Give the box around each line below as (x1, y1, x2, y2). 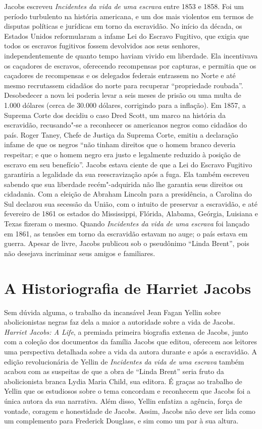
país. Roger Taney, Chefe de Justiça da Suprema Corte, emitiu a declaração (4, 129, 238, 140)
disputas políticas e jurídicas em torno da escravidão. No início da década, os (4, 21, 242, 31)
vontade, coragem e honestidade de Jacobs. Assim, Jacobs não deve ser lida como (4, 405, 255, 416)
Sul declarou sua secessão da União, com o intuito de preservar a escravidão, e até (4, 198, 257, 209)
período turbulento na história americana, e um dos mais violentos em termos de (4, 11, 254, 21)
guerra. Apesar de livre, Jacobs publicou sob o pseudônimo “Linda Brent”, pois (4, 238, 249, 249)
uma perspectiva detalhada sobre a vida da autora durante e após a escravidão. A (4, 346, 257, 356)
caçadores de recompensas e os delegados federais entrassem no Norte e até (4, 70, 236, 81)
